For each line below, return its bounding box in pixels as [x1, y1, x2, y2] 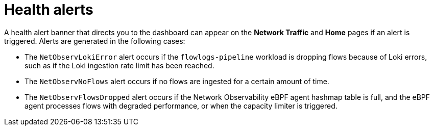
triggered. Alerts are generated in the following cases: [4, 36, 185, 45]
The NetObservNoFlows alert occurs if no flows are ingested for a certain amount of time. [25, 76, 329, 86]
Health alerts [4, 1, 93, 18]
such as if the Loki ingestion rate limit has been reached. [25, 61, 214, 70]
